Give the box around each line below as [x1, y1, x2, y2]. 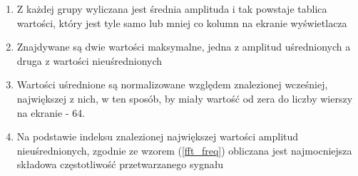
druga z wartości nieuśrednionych [16, 53, 163, 68]
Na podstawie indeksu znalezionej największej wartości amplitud [16, 129, 299, 144]
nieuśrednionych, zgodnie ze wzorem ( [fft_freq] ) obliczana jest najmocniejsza [16, 143, 352, 157]
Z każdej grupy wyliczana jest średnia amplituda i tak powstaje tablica [16, 1, 327, 16]
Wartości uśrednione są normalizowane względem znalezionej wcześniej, [16, 77, 328, 92]
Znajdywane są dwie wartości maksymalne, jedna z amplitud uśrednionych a [16, 39, 351, 54]
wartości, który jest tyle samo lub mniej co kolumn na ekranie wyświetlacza [16, 15, 347, 30]
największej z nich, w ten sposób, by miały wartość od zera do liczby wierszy [16, 90, 353, 105]
